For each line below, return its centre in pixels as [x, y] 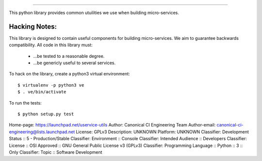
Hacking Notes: [33, 27]
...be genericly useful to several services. [74, 63]
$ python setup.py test [46, 114]
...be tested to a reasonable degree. [69, 56]
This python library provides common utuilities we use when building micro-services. [94, 13]
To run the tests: [25, 103]
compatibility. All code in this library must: [51, 45]
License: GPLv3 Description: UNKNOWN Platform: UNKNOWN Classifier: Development [163, 132]
